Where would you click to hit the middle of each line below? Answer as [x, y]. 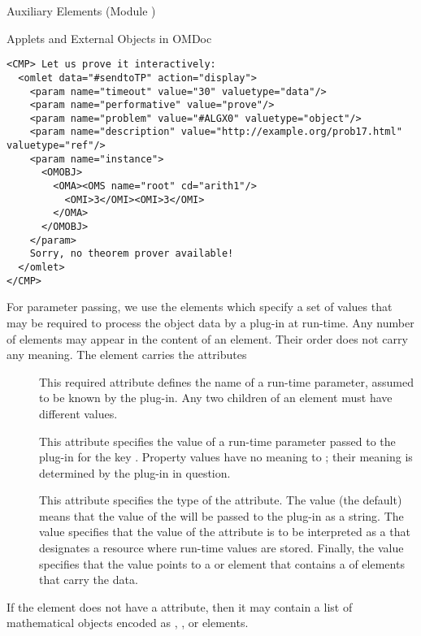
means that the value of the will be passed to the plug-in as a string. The [221, 515]
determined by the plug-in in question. [135, 472]
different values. [78, 413]
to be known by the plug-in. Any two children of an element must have [216, 398]
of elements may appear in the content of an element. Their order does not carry [207, 338]
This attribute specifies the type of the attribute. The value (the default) [221, 500]
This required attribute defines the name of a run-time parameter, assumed [226, 381]
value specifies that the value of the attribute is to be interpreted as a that [225, 532]
